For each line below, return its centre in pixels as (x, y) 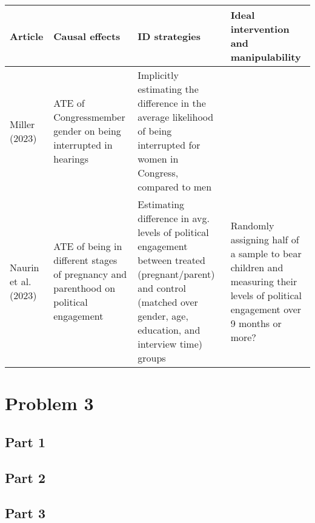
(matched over (168, 302)
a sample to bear (266, 253)
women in (158, 159)
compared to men (175, 187)
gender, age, (163, 316)
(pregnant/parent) (176, 274)
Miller (22, 124)
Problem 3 (49, 403)
